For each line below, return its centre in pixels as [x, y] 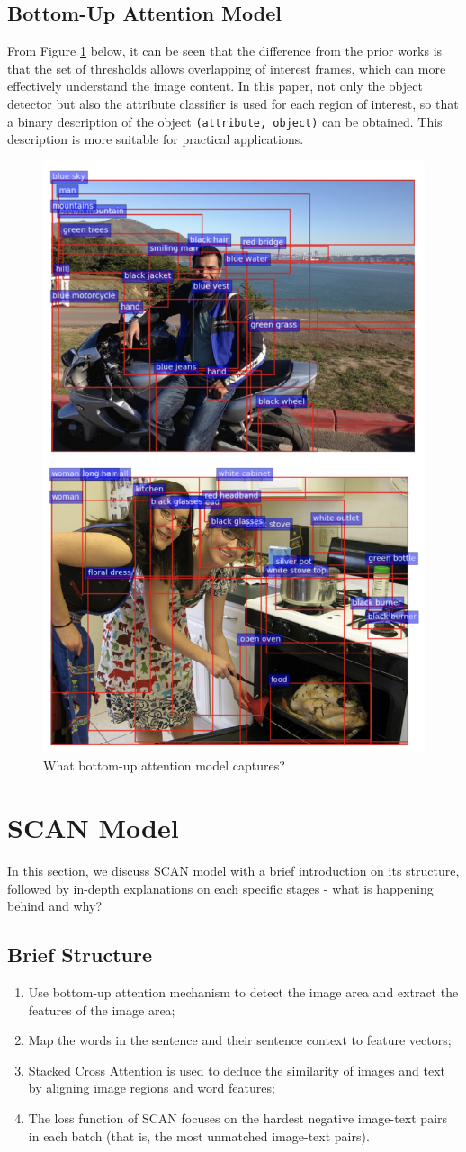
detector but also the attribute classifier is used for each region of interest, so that [233, 103]
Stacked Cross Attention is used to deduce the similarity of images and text [237, 1070]
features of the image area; [102, 1009]
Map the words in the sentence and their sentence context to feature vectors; [240, 1040]
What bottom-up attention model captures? [164, 765]
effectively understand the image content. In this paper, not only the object [215, 86]
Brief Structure [80, 954]
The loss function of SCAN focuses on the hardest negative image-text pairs [238, 1117]
